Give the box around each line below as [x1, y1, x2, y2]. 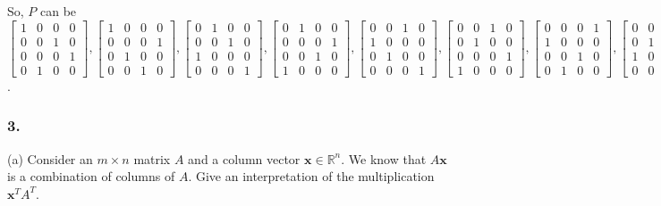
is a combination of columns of [7, 167, 175, 185]
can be [40, 2, 77, 20]
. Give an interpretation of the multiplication [188, 167, 435, 185]
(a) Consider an [7, 149, 93, 168]
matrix [133, 149, 171, 168]
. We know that [341, 149, 427, 168]
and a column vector [188, 149, 301, 168]
